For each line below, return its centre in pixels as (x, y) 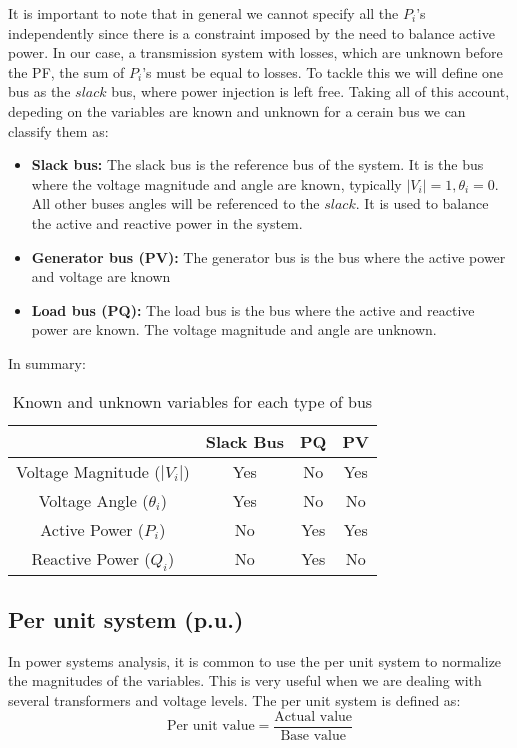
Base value (313, 735)
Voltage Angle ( (93, 500)
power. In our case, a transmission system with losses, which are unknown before (255, 52)
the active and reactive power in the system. (167, 222)
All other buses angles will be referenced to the (175, 203)
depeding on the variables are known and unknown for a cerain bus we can (237, 110)
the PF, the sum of (66, 71)
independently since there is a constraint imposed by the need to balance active (251, 32)
